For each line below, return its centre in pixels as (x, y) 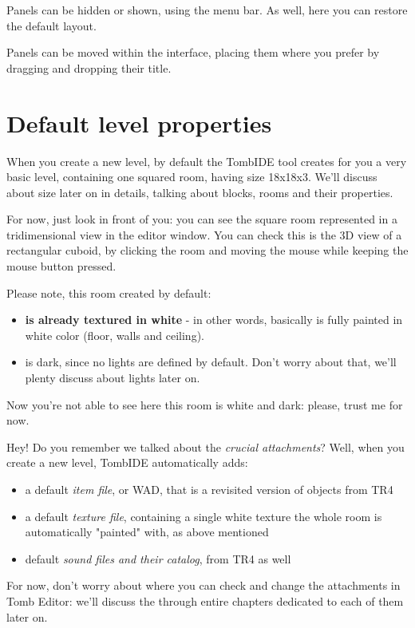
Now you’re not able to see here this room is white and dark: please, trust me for (205, 404)
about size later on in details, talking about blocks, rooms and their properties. (200, 192)
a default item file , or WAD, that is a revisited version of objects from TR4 (209, 489)
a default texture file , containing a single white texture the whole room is (204, 516)
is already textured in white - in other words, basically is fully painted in (214, 320)
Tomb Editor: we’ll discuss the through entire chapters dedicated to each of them (205, 600)
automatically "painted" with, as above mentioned (147, 532)
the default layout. (51, 25)
